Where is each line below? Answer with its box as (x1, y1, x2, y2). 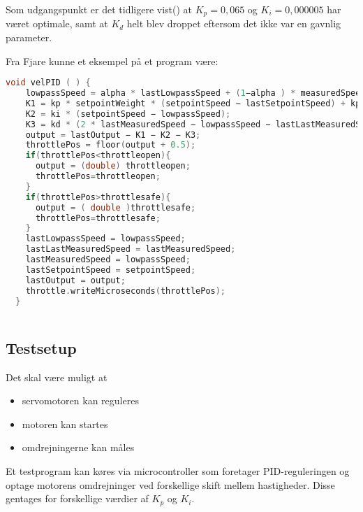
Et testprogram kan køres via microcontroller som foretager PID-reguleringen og (6, 463, 350, 478)
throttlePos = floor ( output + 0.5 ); (25, 140, 196, 150)
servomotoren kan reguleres (22, 393, 139, 408)
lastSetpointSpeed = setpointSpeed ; (25, 264, 196, 275)
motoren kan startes (22, 416, 108, 431)
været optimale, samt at (6, 16, 108, 31)
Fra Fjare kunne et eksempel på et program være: (6, 53, 218, 68)
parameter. (6, 30, 52, 45)
